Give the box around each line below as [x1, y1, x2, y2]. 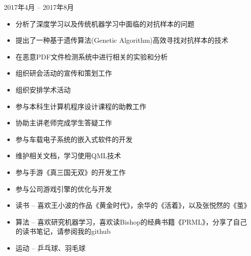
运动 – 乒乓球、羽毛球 [15, 242, 86, 253]
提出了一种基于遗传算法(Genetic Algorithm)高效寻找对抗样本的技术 [15, 35, 228, 45]
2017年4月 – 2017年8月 [4, 2, 74, 12]
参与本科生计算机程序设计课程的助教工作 [15, 101, 146, 111]
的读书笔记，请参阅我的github [15, 226, 111, 236]
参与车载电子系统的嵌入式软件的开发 [15, 134, 133, 144]
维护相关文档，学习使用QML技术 [15, 150, 121, 161]
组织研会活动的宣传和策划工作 [15, 68, 112, 78]
